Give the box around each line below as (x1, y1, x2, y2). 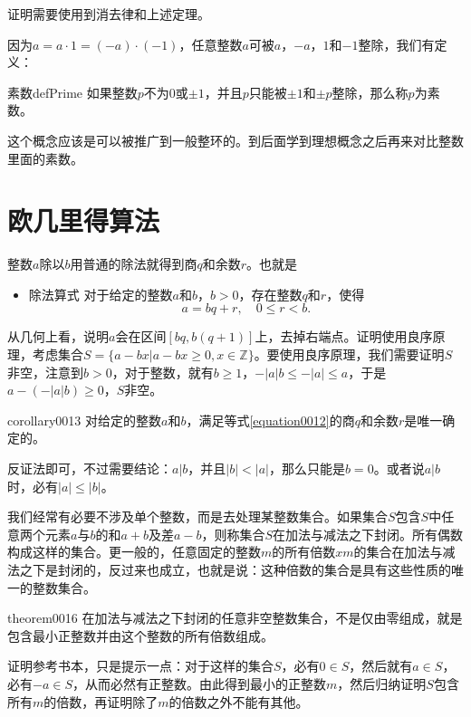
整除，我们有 (358, 34, 435, 53)
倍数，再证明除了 (56, 692, 159, 711)
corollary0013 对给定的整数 (7, 410, 162, 429)
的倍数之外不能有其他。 (168, 692, 309, 711)
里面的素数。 (7, 148, 83, 167)
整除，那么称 (332, 82, 409, 101)
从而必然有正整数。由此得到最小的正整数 (84, 674, 326, 693)
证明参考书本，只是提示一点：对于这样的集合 (7, 656, 274, 675)
